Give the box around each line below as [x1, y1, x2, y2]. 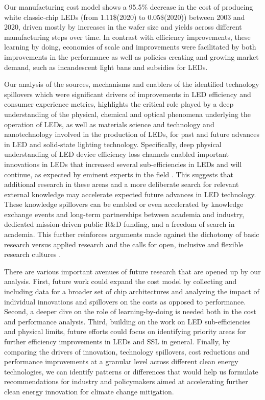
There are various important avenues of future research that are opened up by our [4, 266, 261, 276]
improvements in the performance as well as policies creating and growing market [4, 51, 259, 62]
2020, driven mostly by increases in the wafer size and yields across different [4, 21, 242, 32]
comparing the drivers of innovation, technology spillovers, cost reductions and [4, 346, 250, 357]
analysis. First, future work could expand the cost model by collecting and [4, 276, 237, 287]
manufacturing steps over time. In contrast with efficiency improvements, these [4, 31, 251, 42]
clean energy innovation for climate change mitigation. [4, 386, 174, 396]
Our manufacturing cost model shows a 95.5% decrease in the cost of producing [4, 2, 253, 12]
